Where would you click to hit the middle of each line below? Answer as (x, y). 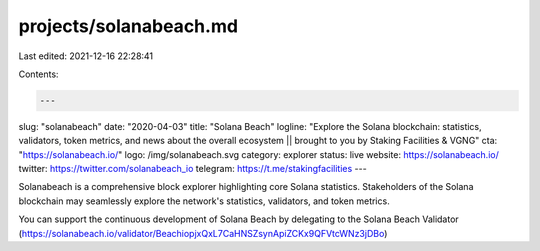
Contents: (38, 74)
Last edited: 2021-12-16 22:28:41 (86, 56)
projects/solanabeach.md (128, 26)
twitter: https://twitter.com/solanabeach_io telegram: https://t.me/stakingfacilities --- (192, 169)
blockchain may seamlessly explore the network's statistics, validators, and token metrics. (204, 201)
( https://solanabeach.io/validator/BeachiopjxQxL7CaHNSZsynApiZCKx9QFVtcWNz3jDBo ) (203, 233)
